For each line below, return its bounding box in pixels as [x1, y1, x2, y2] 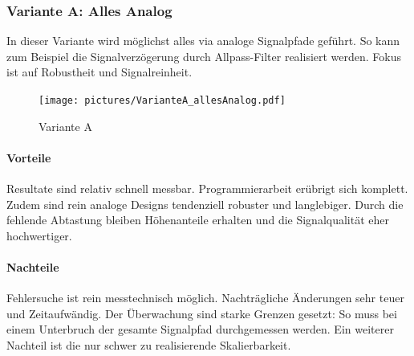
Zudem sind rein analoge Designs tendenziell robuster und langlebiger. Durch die [6, 195, 404, 212]
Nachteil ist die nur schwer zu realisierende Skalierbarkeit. [6, 337, 291, 353]
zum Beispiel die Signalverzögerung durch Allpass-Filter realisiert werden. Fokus [6, 47, 402, 64]
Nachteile [6, 259, 59, 276]
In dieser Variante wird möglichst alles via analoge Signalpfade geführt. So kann [6, 32, 400, 49]
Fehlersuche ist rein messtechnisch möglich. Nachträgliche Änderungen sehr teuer [6, 289, 404, 306]
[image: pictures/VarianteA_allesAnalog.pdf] [39, 95, 286, 106]
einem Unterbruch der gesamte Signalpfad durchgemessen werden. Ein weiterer [6, 321, 394, 338]
